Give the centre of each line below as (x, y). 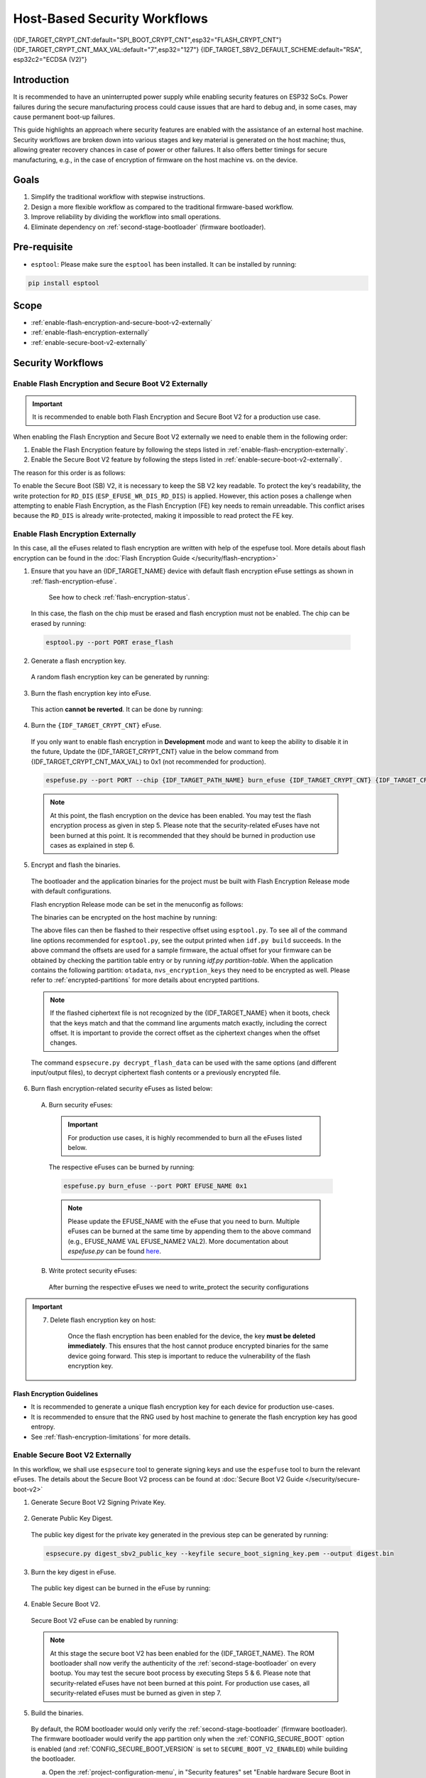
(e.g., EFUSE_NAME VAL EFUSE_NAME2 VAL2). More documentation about (178, 1241)
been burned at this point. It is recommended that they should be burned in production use (183, 835)
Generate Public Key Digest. (72, 1518)
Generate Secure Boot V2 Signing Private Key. (98, 1502)
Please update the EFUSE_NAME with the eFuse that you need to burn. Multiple (184, 1221)
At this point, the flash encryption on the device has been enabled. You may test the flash (181, 815)
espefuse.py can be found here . (114, 1251)
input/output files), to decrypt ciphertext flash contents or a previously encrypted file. (156, 1072)
